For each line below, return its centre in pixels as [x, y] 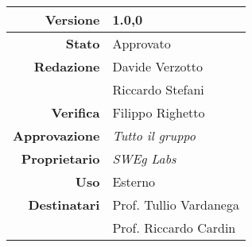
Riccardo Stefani [158, 89]
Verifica [76, 112]
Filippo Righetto [159, 112]
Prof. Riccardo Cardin [174, 228]
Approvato [142, 43]
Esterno [134, 181]
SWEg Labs [144, 158]
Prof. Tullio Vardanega [176, 205]
